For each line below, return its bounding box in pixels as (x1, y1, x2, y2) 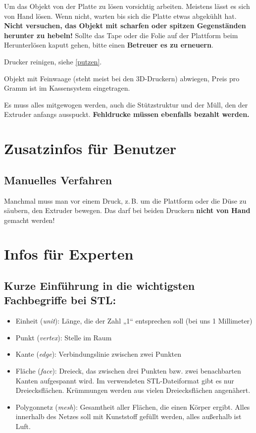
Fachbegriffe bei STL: (4, 292, 116, 308)
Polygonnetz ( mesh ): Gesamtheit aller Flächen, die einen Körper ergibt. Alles (15, 401, 250, 412)
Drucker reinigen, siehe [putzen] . (4, 56, 102, 66)
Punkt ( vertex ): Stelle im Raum (15, 332, 112, 342)
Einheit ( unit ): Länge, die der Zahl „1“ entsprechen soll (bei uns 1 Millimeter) (15, 316, 253, 326)
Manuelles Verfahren (4, 172, 112, 187)
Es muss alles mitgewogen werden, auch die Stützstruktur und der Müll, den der (4, 99, 248, 109)
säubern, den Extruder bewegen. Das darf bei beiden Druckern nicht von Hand (4, 205, 251, 216)
